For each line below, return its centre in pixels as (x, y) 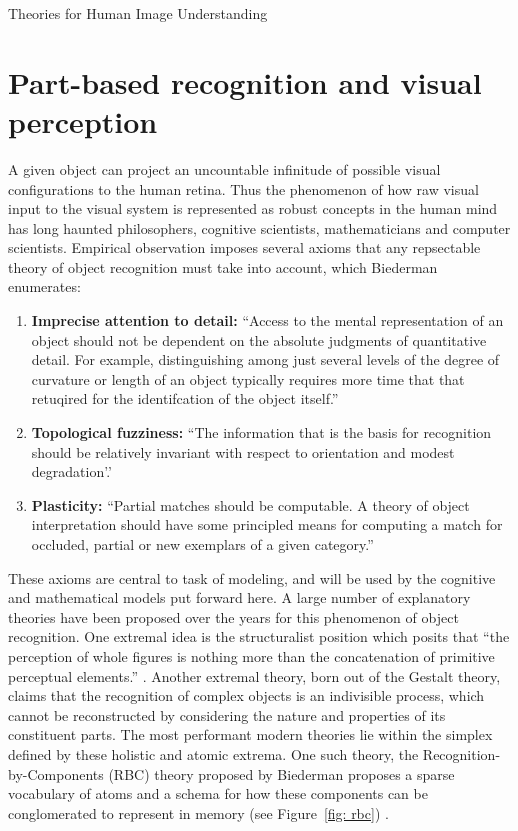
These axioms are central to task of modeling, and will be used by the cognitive (252, 577)
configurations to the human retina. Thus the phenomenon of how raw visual (243, 188)
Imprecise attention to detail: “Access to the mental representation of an (267, 320)
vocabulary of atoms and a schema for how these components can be (218, 793)
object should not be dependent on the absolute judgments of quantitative (259, 339)
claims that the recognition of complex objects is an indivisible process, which (246, 695)
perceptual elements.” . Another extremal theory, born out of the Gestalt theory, (254, 675)
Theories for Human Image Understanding (138, 13)
